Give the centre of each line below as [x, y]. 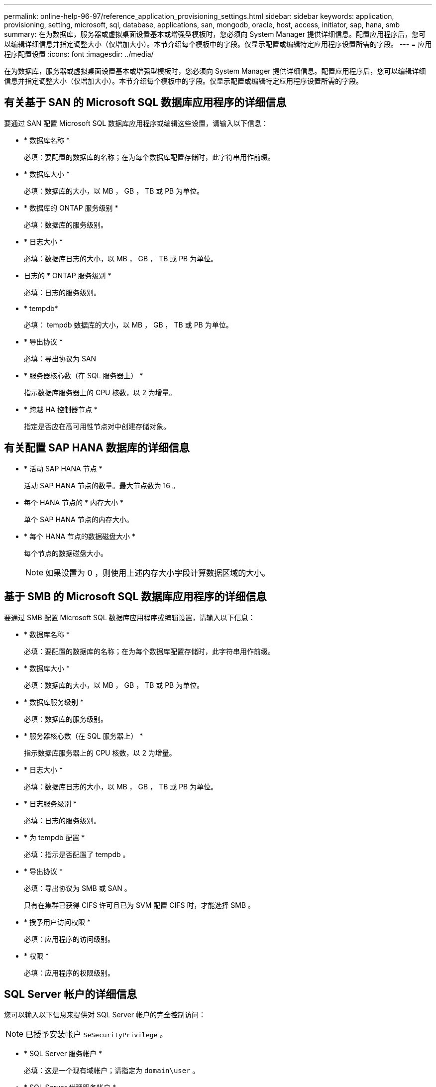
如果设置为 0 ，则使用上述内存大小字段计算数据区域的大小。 [158, 573]
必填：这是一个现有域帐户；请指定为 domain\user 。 [112, 1071]
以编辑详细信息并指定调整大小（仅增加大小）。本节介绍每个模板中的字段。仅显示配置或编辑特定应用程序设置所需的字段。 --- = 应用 [218, 44]
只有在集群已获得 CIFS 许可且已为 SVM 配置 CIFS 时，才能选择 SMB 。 [140, 905]
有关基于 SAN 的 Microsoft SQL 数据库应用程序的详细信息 [145, 103]
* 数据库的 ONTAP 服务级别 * [71, 208]
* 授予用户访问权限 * [57, 922]
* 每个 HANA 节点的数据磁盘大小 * [80, 536]
